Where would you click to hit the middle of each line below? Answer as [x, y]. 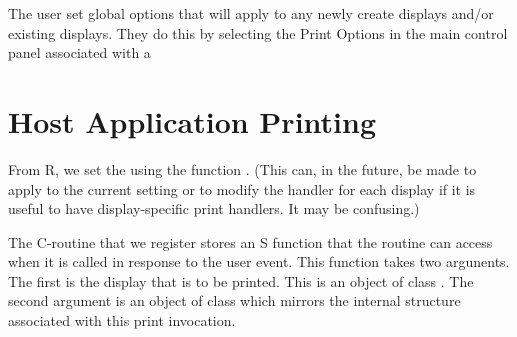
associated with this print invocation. [122, 320]
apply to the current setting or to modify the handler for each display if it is [242, 188]
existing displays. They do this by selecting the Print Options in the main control [258, 32]
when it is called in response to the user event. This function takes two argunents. [259, 261]
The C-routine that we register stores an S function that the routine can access [250, 241]
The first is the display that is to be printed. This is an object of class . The [241, 280]
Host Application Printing [192, 120]
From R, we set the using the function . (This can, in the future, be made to [242, 168]
